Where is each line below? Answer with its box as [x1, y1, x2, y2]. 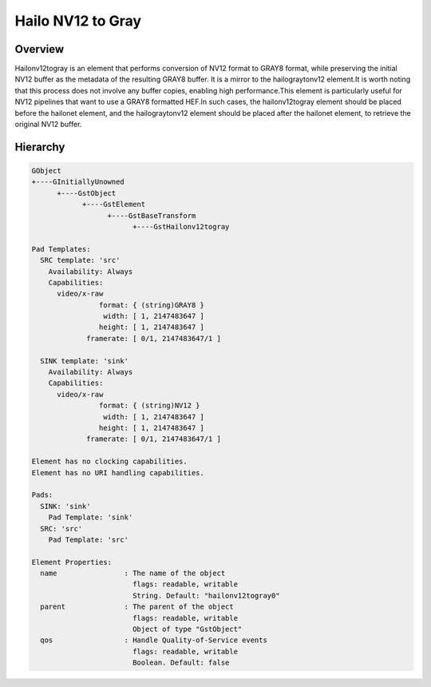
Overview [14, 42, 65, 56]
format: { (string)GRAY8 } [98, 300, 205, 309]
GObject [31, 166, 61, 176]
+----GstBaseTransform [107, 211, 196, 220]
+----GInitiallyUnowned [31, 177, 125, 187]
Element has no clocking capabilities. [31, 457, 188, 467]
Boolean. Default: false [132, 658, 230, 667]
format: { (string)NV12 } [98, 401, 200, 411]
